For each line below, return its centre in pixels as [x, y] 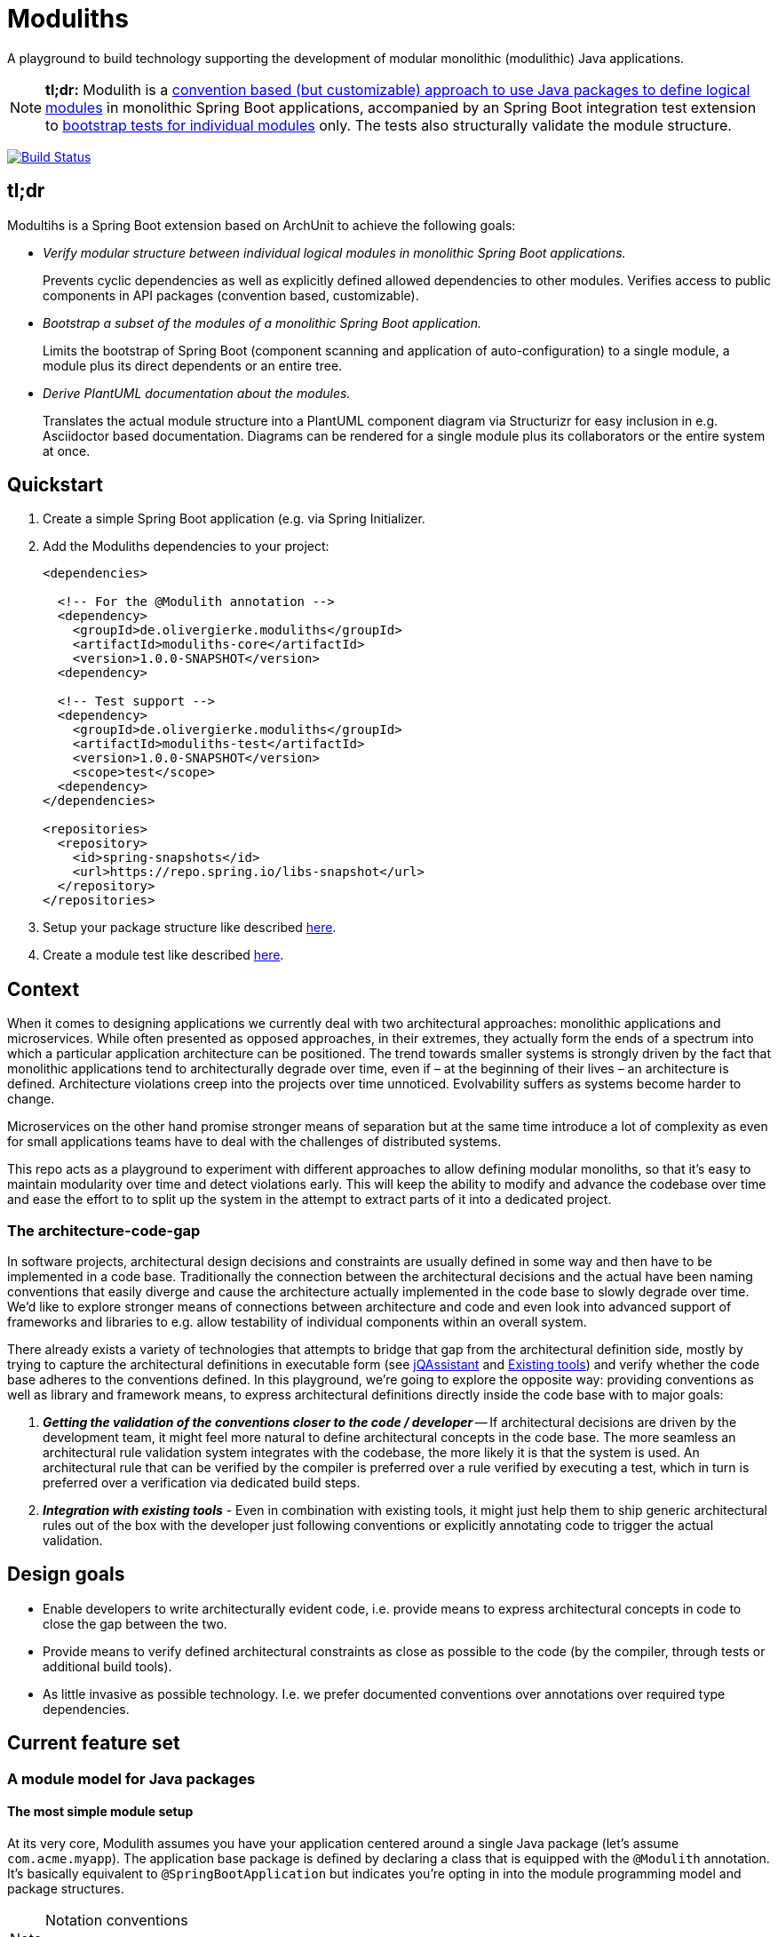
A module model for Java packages [131, 1778]
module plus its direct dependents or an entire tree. [193, 365]
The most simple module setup [100, 1812]
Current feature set [94, 1743]
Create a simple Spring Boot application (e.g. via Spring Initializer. [234, 519]
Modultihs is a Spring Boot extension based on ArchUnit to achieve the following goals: [262, 225]
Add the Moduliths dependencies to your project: [186, 546]
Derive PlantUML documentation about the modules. [197, 393]
